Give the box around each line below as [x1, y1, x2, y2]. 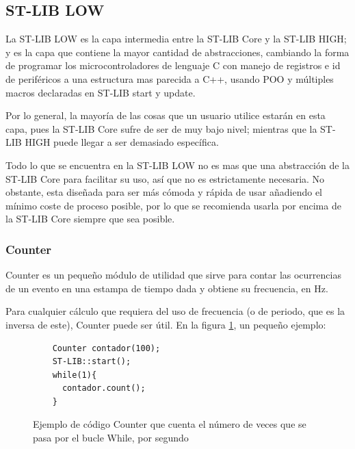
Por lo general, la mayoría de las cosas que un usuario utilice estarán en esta [5, 108, 326, 123]
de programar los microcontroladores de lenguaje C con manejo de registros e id [5, 58, 341, 73]
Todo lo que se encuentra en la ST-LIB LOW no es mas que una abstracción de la [5, 157, 350, 172]
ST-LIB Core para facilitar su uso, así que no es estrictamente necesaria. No [5, 171, 325, 185]
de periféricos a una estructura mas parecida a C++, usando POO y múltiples [5, 71, 334, 86]
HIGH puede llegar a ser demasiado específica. [25, 135, 219, 149]
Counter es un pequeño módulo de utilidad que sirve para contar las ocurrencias [5, 268, 341, 282]
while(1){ [52, 370, 97, 380]
